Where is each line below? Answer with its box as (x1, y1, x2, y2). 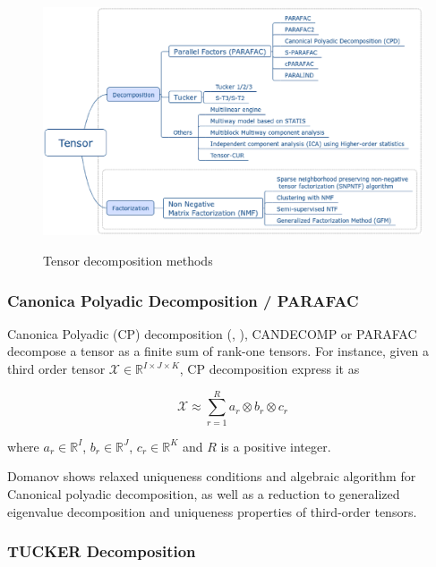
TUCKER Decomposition (7, 540, 196, 563)
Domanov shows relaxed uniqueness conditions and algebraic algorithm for (7, 467, 416, 486)
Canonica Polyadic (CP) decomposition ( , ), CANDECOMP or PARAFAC (7, 324, 417, 343)
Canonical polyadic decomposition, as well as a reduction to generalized (7, 484, 400, 503)
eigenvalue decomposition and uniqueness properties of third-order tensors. (7, 502, 417, 520)
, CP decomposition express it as (179, 360, 360, 378)
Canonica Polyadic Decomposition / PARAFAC (7, 289, 359, 311)
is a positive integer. (220, 436, 331, 455)
